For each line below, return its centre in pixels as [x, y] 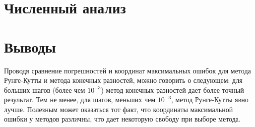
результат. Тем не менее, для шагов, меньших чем [80, 99]
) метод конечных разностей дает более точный [172, 90]
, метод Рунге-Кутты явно [210, 99]
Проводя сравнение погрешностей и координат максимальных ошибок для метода [127, 70]
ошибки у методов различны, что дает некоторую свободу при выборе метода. [122, 119]
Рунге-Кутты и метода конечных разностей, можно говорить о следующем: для [123, 80]
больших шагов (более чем [45, 90]
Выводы [30, 46]
